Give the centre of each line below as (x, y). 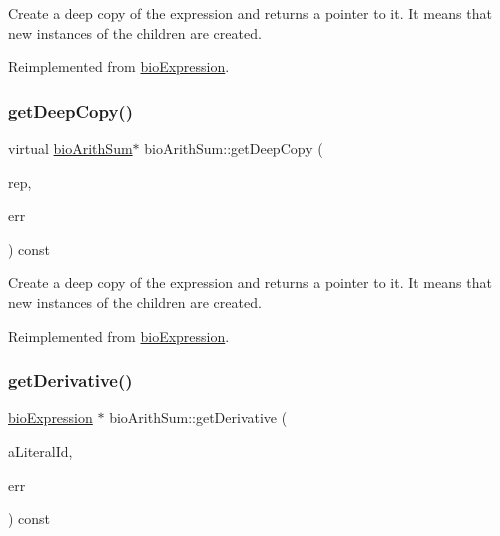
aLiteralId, (40, 450)
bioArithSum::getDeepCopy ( (233, 148)
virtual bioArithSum (70, 148)
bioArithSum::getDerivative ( (198, 417)
